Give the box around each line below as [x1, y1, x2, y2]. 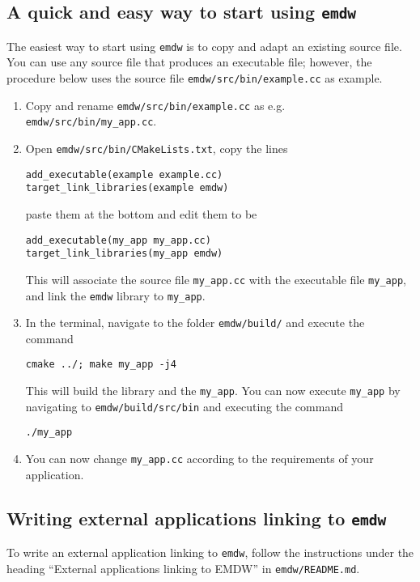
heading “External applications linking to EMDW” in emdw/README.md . [6, 559, 360, 576]
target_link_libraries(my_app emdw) [25, 248, 223, 260]
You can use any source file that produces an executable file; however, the [6, 53, 372, 70]
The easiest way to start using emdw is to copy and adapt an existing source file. [6, 37, 402, 54]
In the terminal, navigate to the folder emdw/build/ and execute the [25, 314, 365, 331]
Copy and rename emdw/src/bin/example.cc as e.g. [25, 96, 286, 113]
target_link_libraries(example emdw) [25, 182, 229, 194]
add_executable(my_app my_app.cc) [25, 234, 211, 246]
